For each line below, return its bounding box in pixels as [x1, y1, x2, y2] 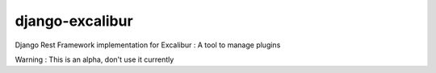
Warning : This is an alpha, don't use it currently [15, 55, 174, 64]
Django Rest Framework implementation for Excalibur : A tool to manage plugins [15, 40, 281, 50]
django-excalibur [15, 12, 133, 30]
